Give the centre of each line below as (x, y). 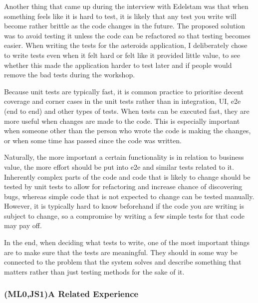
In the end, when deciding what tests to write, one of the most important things (127, 242)
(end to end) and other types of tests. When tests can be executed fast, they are (127, 111)
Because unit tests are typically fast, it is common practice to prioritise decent (124, 91)
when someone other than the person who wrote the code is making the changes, (128, 131)
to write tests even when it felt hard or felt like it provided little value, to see (122, 55)
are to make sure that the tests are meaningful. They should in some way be (121, 252)
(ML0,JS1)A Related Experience (71, 294)
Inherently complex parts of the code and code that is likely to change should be (127, 176)
